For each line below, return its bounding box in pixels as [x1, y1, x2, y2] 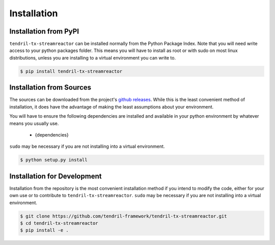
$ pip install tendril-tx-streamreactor [20, 68, 122, 74]
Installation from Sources [9, 83, 92, 92]
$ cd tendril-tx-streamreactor [20, 220, 99, 226]
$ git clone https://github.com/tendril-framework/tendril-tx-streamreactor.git [20, 213, 227, 219]
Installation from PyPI [9, 27, 79, 36]
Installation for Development [9, 172, 102, 180]
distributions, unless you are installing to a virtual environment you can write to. [9, 55, 176, 61]
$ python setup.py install [20, 157, 88, 163]
